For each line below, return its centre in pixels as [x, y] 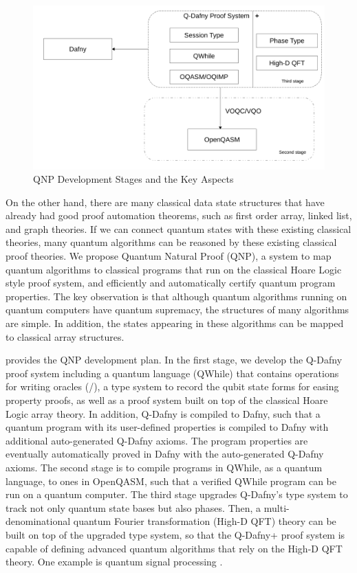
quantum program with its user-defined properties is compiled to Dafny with [167, 427]
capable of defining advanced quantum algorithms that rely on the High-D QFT [174, 548]
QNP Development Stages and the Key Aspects [133, 179]
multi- [277, 507]
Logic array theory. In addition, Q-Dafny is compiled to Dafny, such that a [163, 413]
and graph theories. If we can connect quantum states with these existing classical [178, 228]
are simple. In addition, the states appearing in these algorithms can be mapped [175, 323]
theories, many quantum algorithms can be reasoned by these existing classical [171, 242]
